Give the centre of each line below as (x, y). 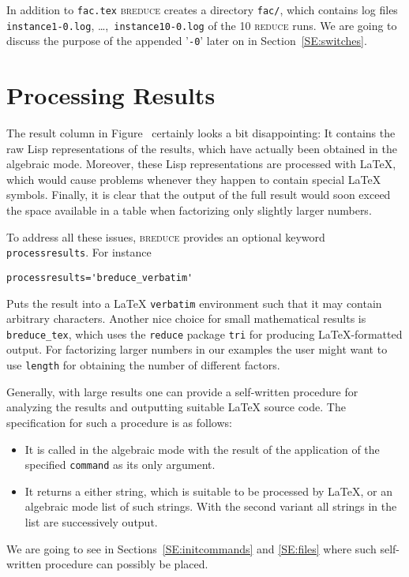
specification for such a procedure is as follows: (119, 422)
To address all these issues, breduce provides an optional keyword (166, 236)
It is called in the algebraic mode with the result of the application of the (202, 449)
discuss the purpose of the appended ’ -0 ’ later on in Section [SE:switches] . (187, 41)
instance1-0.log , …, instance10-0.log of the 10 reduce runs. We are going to (202, 25)
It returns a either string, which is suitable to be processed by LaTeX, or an (209, 491)
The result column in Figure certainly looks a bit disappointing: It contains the (201, 133)
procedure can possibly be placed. (127, 564)
